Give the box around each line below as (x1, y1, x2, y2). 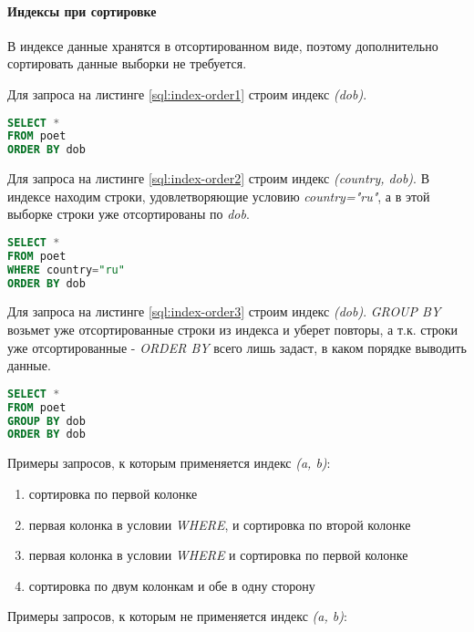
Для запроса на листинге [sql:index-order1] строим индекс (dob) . (7, 84, 367, 103)
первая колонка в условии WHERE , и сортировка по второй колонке (28, 514, 411, 534)
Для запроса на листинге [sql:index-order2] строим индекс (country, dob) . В (7, 169, 429, 188)
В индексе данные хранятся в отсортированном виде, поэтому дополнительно (7, 36, 438, 55)
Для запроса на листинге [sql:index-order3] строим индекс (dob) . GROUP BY (7, 302, 441, 321)
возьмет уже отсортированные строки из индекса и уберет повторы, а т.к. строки (7, 320, 459, 339)
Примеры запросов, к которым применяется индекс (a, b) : (7, 453, 331, 472)
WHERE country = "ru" (7, 263, 125, 276)
